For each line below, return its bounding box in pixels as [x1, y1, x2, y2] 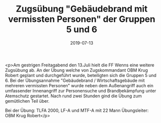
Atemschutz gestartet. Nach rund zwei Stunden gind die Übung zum [5, 93, 142, 99]
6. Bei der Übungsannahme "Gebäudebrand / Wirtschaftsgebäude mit [5, 77, 145, 83]
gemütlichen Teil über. [5, 98, 50, 104]
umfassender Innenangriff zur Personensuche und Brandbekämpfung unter [5, 88, 157, 93]
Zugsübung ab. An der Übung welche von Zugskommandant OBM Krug [5, 67, 148, 73]
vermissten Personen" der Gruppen [8, 14, 156, 25]
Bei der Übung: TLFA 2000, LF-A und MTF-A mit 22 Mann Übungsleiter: [5, 108, 149, 113]
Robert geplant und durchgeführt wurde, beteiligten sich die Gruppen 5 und [5, 72, 157, 78]
